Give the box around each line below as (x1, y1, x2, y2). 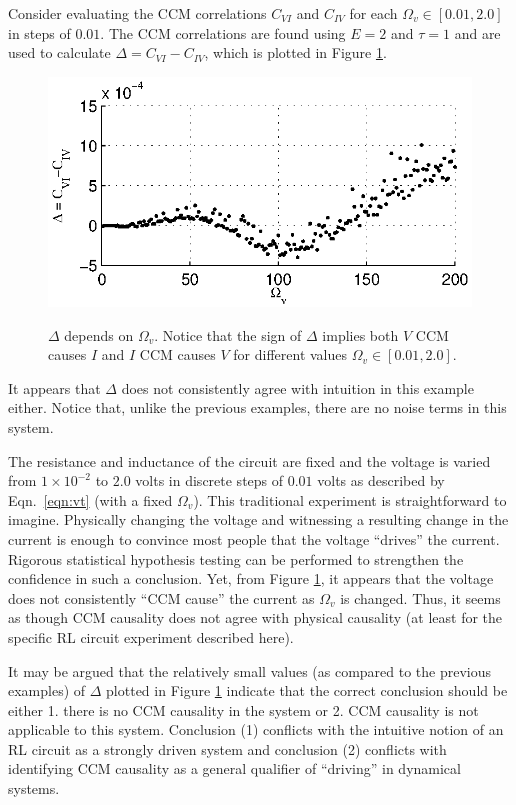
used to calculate (8, 42, 111, 63)
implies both (322, 324, 399, 345)
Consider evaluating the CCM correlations (8, 3, 267, 23)
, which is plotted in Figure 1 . (204, 42, 387, 63)
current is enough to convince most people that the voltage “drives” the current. (8, 528, 500, 549)
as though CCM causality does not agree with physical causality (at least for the (8, 607, 503, 628)
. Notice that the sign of (154, 324, 302, 345)
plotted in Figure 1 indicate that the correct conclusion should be (106, 680, 508, 701)
